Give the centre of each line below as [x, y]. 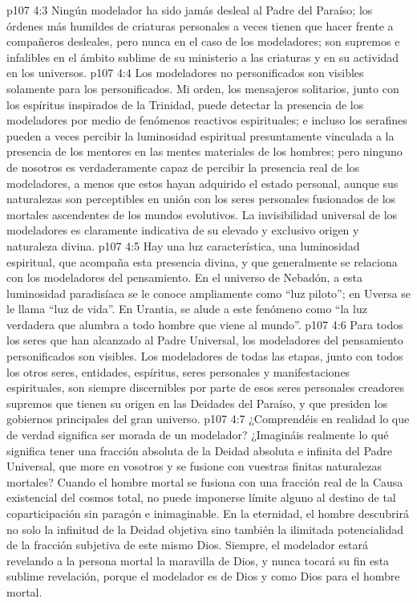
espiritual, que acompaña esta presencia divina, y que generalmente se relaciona [202, 261]
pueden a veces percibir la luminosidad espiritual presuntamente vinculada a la [200, 135]
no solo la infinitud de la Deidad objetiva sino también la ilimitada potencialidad [205, 529]
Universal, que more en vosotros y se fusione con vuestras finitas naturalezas [194, 466]
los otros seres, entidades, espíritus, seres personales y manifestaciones [178, 371]
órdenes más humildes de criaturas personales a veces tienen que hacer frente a [200, 25]
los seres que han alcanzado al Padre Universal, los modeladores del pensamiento [205, 340]
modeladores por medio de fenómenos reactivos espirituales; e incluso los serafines [207, 120]
